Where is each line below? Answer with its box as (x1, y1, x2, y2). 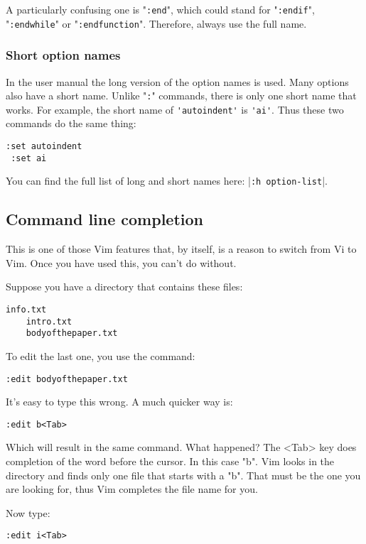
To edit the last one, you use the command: (6, 348, 195, 363)
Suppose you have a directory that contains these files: (6, 279, 243, 294)
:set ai (11, 153, 47, 163)
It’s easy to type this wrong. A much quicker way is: (6, 394, 233, 409)
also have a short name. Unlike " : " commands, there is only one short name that (6, 88, 357, 103)
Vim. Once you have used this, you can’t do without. (6, 255, 237, 270)
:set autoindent (6, 141, 82, 152)
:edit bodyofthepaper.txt (6, 374, 128, 384)
